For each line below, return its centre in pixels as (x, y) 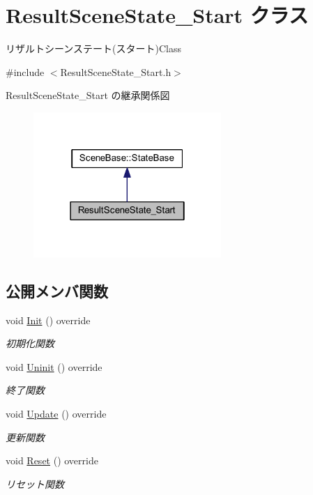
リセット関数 (35, 483)
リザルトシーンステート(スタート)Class (93, 48)
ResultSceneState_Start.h (116, 71)
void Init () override (48, 320)
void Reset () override (52, 460)
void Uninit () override (54, 366)
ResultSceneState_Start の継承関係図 (88, 95)
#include (25, 71)
